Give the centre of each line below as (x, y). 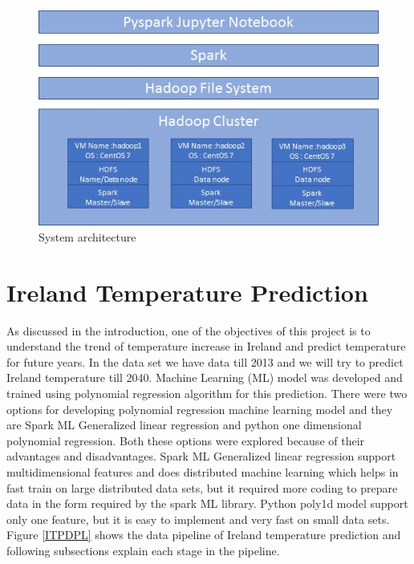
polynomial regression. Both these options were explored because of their (186, 440)
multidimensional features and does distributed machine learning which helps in (203, 471)
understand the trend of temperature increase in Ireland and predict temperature (206, 346)
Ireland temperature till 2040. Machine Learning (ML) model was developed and (205, 377)
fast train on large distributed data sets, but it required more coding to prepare (202, 487)
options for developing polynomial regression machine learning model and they (200, 409)
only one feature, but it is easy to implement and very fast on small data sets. (198, 519)
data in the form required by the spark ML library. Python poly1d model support (207, 503)
